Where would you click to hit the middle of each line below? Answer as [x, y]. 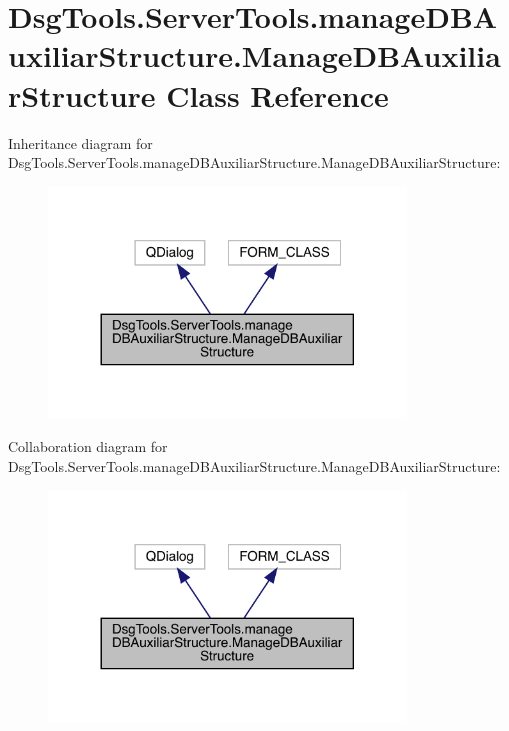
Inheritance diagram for [80, 142]
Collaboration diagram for [88, 446]
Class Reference [277, 94]
